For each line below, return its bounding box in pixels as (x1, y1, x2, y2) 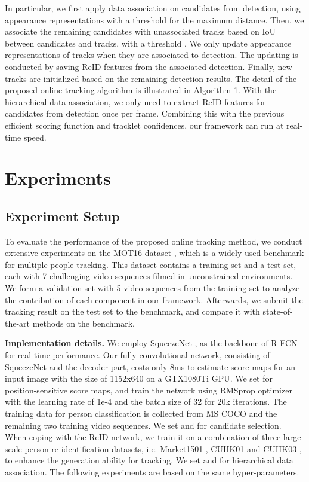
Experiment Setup (5, 206, 120, 225)
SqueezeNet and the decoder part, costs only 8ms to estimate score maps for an (5, 360, 296, 373)
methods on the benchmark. (32, 316, 135, 329)
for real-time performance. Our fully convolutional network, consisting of (5, 349, 270, 361)
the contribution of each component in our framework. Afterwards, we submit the (5, 293, 303, 306)
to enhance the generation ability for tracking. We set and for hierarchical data (5, 454, 293, 466)
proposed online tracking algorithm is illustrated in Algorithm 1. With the (5, 84, 277, 96)
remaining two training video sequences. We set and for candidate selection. (5, 419, 282, 431)
